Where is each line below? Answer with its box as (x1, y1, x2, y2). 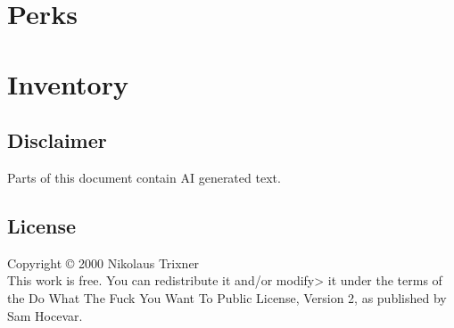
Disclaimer (7, 127, 107, 154)
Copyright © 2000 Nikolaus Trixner (7, 253, 200, 272)
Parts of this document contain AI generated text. (7, 168, 281, 186)
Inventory (7, 65, 128, 102)
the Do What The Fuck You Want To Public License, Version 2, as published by (7, 288, 447, 307)
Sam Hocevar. (7, 306, 83, 324)
